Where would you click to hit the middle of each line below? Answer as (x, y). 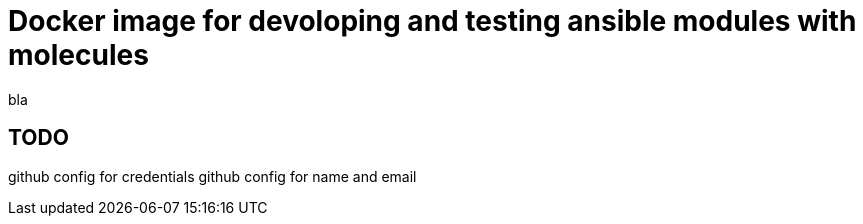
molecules (78, 55)
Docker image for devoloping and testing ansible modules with (432, 21)
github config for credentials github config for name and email (212, 176)
